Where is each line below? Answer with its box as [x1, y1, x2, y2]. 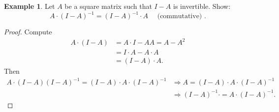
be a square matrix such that [64, 1, 152, 11]
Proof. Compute [4, 27, 52, 37]
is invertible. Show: [173, 1, 231, 11]
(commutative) [157, 13, 202, 20]
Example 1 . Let [4, 1, 55, 11]
